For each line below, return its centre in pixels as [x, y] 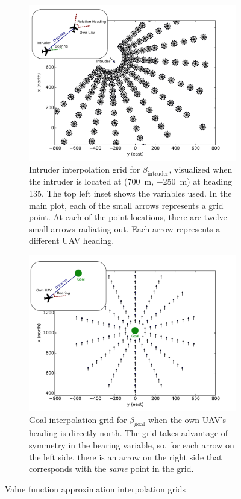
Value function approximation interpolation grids [95, 488]
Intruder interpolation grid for [85, 169]
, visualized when [201, 169]
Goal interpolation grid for [78, 419]
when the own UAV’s [187, 419]
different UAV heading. [72, 240]
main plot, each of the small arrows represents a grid [126, 205]
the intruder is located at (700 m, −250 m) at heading [130, 181]
